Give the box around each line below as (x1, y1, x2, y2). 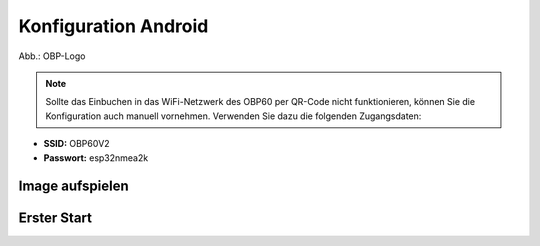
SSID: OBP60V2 (43, 138, 110, 150)
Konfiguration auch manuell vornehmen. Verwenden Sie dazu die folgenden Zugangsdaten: (45, 110, 422, 122)
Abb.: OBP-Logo (18, 50, 86, 62)
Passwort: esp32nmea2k (43, 151, 149, 164)
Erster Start (18, 210, 92, 227)
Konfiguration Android (18, 15, 209, 37)
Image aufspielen (18, 178, 129, 195)
